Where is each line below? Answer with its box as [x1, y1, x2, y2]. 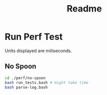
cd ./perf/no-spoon [5, 75, 46, 80]
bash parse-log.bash [5, 84, 48, 90]
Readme [67, 3, 102, 14]
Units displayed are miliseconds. [5, 47, 72, 53]
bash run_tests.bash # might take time [5, 80, 89, 85]
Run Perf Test [5, 31, 63, 42]
